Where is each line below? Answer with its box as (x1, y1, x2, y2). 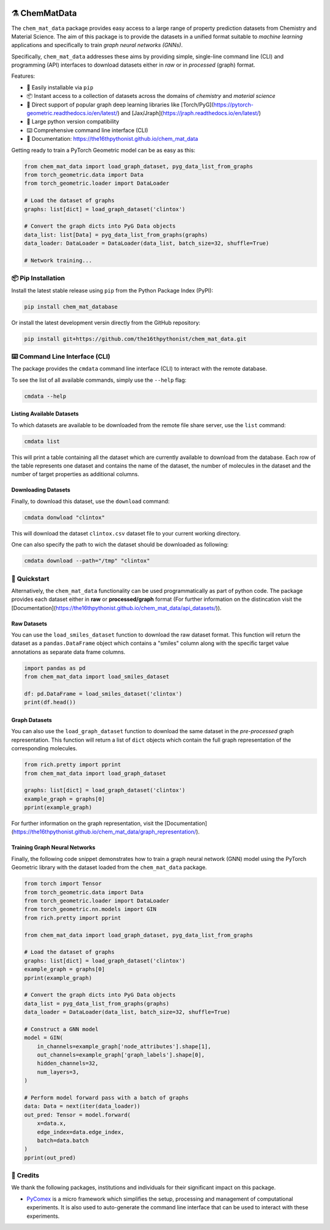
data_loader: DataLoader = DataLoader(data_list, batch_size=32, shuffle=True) (24, 240, 269, 247)
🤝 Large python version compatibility (26, 118, 119, 125)
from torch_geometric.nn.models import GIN (24, 906, 157, 913)
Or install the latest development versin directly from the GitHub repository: (11, 319, 201, 326)
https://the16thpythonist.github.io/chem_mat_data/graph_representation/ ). (13, 828, 200, 835)
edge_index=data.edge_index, (37, 1128, 125, 1135)
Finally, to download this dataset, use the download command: (11, 498, 170, 505)
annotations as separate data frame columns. (11, 648, 125, 655)
